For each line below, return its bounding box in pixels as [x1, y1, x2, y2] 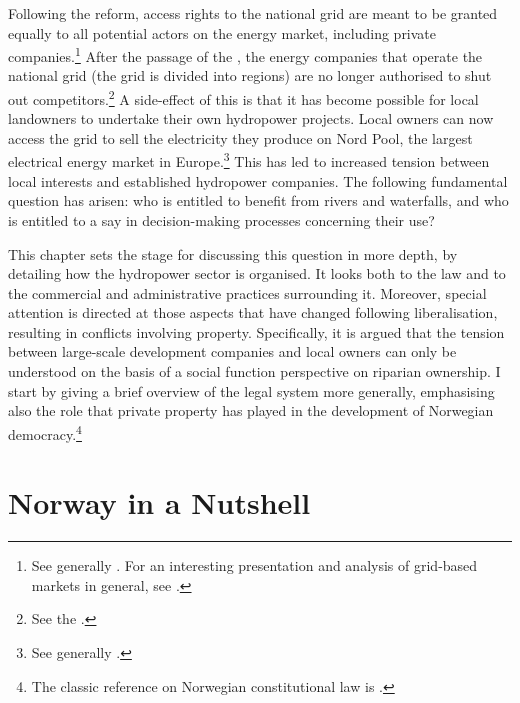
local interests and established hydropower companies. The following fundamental [8, 170, 508, 191]
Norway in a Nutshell [8, 482, 311, 523]
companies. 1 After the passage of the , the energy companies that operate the [8, 43, 483, 66]
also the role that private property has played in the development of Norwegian [8, 400, 494, 421]
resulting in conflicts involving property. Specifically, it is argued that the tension [8, 321, 505, 342]
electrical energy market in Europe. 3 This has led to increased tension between [8, 148, 490, 172]
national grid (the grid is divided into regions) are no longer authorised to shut [8, 65, 492, 86]
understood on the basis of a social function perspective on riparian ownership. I [8, 361, 501, 382]
